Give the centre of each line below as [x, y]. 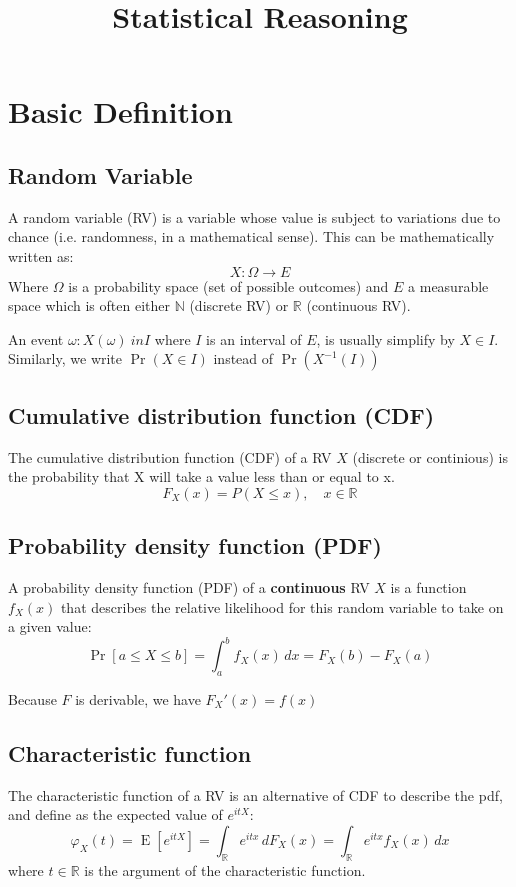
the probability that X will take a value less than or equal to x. [201, 476]
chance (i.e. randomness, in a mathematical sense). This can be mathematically [251, 236]
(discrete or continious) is [430, 456]
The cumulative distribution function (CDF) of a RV [170, 456]
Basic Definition [120, 111]
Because [32, 699]
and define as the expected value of [115, 814]
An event [36, 338]
